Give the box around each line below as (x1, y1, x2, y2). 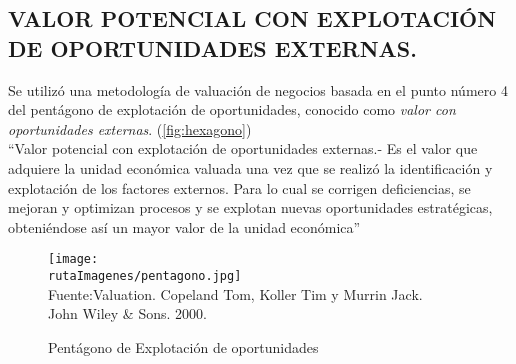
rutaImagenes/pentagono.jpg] (48, 269, 242, 283)
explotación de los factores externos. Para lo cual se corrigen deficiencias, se (8, 177, 471, 198)
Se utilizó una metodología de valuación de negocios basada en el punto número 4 (8, 79, 508, 100)
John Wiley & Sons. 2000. (48, 303, 207, 324)
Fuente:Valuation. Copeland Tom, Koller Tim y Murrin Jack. (48, 283, 423, 304)
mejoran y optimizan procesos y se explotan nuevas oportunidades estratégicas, (8, 197, 493, 218)
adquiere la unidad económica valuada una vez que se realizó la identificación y (8, 157, 493, 178)
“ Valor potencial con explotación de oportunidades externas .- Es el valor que (8, 138, 478, 159)
